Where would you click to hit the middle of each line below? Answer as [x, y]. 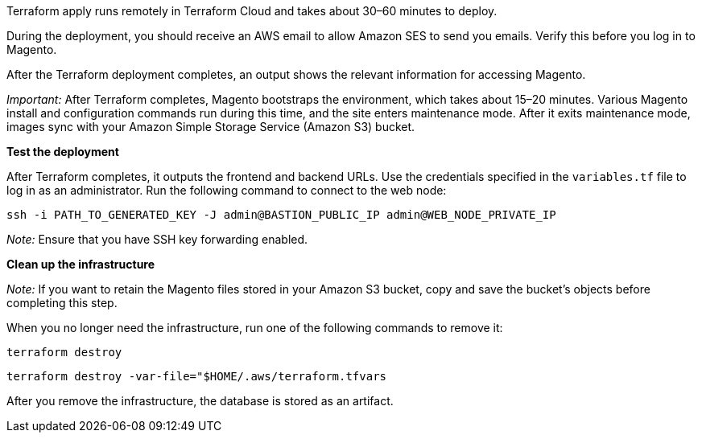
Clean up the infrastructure [81, 264]
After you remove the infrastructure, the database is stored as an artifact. [200, 401]
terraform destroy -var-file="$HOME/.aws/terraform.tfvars [197, 376]
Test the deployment [63, 152]
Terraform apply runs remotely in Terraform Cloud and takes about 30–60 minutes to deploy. [252, 11]
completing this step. [62, 303]
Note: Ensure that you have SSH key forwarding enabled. [157, 239]
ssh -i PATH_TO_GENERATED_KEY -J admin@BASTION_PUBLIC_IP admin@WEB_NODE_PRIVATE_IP [281, 215]
